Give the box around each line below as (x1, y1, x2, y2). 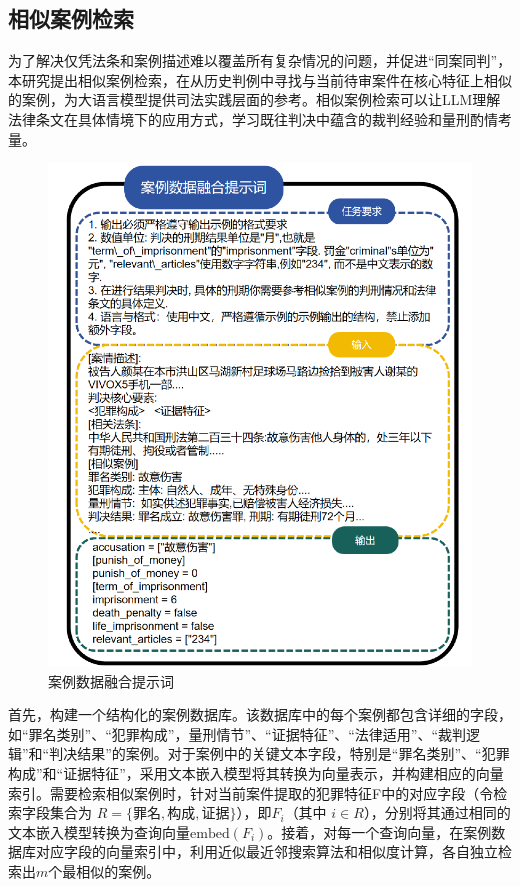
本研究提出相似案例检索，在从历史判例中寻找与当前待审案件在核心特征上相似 (8, 69, 512, 90)
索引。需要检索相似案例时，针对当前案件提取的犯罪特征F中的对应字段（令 (8, 782, 494, 803)
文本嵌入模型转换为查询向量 (8, 821, 190, 842)
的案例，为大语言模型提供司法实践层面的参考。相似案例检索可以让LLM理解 (8, 89, 501, 110)
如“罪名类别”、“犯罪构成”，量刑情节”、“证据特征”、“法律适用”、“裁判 (8, 723, 467, 744)
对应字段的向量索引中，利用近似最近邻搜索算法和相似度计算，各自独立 (35, 841, 498, 862)
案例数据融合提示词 (48, 670, 174, 691)
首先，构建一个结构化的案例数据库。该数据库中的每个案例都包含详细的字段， (8, 704, 512, 725)
